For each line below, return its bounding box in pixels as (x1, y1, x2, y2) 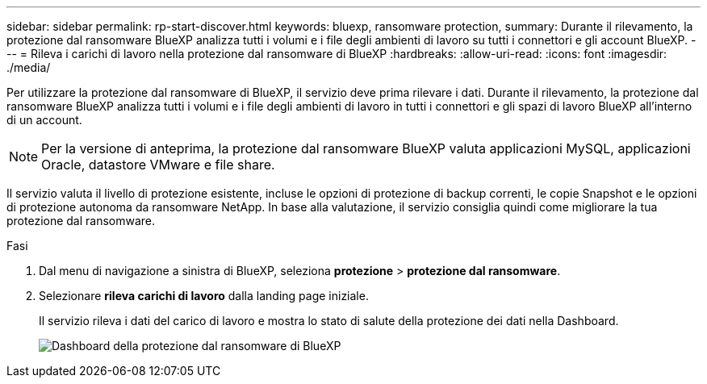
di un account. (6, 113, 82, 127)
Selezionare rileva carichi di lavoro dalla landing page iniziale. (39, 289, 369, 303)
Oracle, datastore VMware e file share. (41, 157, 275, 173)
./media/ (6, 61, 51, 74)
